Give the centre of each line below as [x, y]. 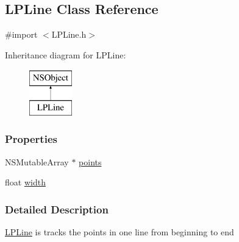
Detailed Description [57, 209]
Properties [31, 139]
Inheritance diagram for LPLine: [66, 54]
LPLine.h [69, 34]
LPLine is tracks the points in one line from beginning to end [120, 232]
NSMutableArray [37, 161]
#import [21, 34]
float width [25, 182]
